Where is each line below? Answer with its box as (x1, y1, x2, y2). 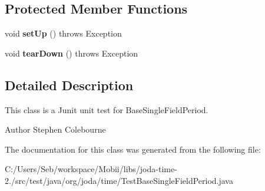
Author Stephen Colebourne (5, 123, 106, 136)
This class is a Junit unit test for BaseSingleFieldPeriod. (5, 103, 208, 116)
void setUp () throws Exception (5, 27, 122, 39)
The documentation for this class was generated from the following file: (5, 143, 261, 155)
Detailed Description (5, 75, 134, 94)
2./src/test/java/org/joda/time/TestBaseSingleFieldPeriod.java (5, 174, 233, 186)
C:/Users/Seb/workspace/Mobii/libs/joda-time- (5, 163, 177, 175)
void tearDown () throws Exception (5, 47, 138, 59)
